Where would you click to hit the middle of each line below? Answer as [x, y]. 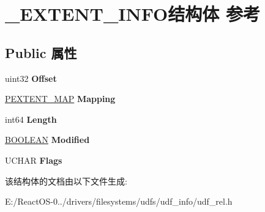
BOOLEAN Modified [47, 140]
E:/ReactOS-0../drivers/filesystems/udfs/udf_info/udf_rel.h [119, 201]
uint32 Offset [31, 78]
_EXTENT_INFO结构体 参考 [133, 14]
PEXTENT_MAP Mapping [60, 99]
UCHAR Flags [34, 160]
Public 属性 [41, 52]
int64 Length [31, 119]
